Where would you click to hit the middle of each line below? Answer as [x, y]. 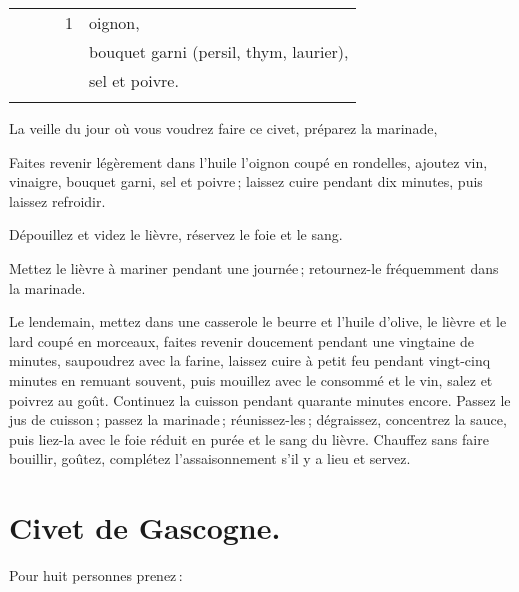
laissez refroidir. [57, 200]
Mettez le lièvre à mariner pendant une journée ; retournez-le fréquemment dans [254, 267]
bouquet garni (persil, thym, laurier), [219, 51]
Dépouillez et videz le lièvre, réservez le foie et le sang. [176, 234]
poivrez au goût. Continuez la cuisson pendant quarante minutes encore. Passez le [260, 399]
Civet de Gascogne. [145, 527]
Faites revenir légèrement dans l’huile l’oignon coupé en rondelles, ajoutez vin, [248, 161]
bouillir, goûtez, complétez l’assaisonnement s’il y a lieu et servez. [210, 458]
